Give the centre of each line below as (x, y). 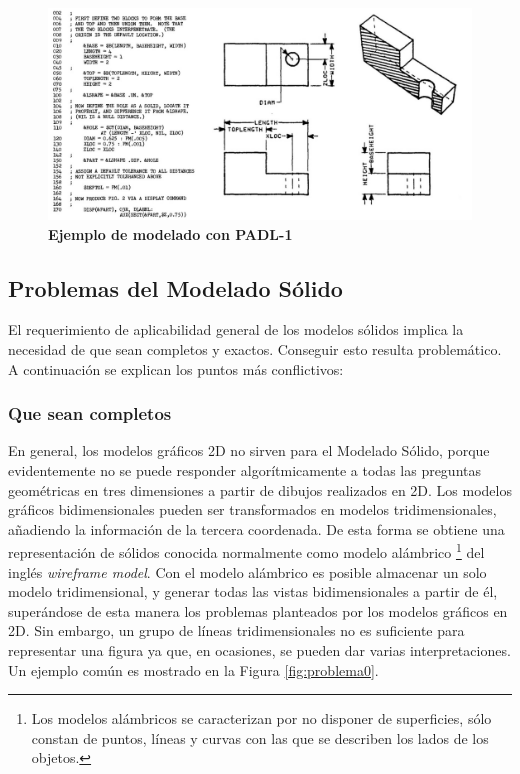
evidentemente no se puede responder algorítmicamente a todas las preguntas (245, 469)
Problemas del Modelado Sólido (175, 287)
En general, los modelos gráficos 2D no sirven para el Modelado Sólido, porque (249, 450)
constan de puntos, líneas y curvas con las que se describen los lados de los (260, 737)
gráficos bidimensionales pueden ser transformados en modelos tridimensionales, (252, 509)
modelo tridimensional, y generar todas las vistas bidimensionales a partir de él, (253, 591)
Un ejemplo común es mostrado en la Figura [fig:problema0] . (193, 669)
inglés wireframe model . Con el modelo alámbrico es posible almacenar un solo (247, 571)
